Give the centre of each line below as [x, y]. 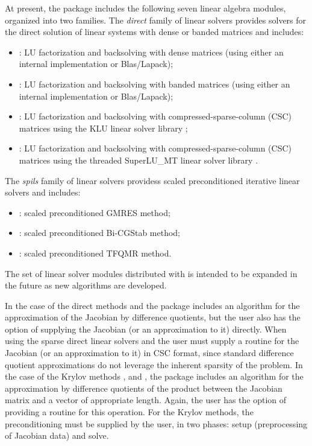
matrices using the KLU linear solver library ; [103, 128]
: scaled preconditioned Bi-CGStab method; [99, 233]
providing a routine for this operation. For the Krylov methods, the [129, 412]
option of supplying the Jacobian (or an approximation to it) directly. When [146, 329]
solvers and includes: [43, 192]
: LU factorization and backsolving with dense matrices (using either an [151, 52]
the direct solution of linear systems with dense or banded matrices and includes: [154, 32]
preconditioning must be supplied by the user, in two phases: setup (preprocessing [156, 423]
